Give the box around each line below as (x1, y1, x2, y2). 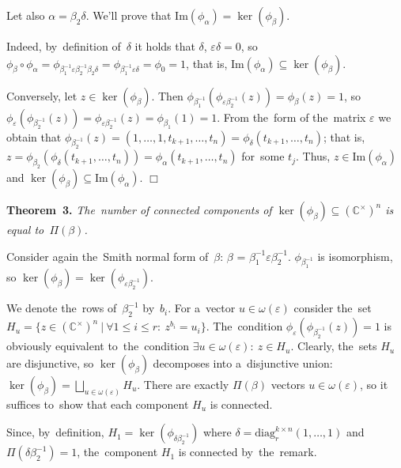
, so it (360, 376, 388, 392)
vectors (270, 376, 305, 392)
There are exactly (143, 376, 229, 392)
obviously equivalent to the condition (6, 338, 190, 354)
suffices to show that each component (6, 395, 189, 412)
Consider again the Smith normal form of (6, 247, 209, 264)
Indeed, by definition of (6, 38, 121, 54)
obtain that (6, 128, 62, 145)
